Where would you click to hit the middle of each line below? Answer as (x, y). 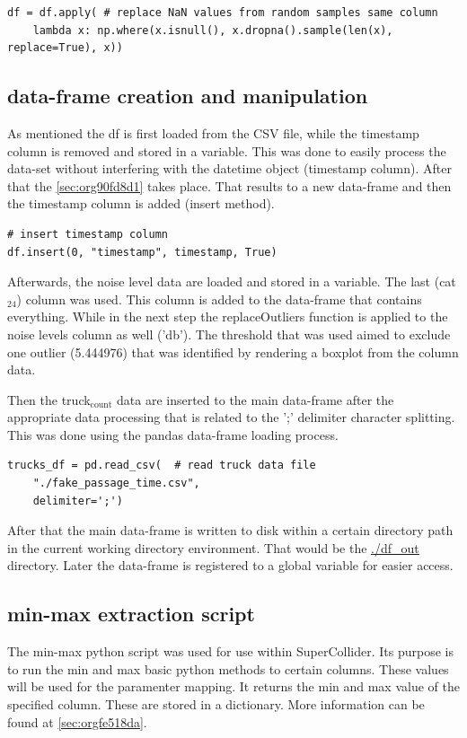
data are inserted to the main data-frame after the (256, 399)
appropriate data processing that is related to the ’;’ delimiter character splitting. (231, 417)
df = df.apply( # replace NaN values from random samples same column (223, 13)
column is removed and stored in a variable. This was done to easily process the (227, 150)
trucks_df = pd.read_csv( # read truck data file (162, 466)
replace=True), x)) (65, 48)
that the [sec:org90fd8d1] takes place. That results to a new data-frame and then (229, 185)
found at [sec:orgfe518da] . (77, 721)
